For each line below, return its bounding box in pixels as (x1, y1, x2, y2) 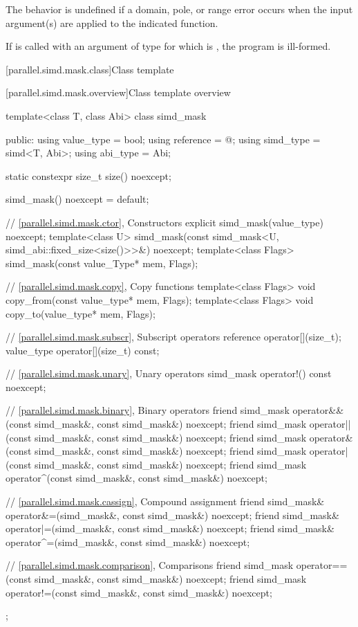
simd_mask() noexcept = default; (6, 192, 149, 206)
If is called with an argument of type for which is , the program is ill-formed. (6, 39, 331, 53)
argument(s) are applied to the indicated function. (6, 15, 218, 30)
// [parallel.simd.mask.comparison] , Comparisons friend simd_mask (6, 558, 294, 572)
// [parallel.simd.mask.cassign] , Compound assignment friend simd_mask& (6, 494, 325, 509)
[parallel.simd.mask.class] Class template (6, 62, 174, 76)
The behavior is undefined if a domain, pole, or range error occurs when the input (6, 2, 353, 16)
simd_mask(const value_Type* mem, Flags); (6, 255, 198, 270)
